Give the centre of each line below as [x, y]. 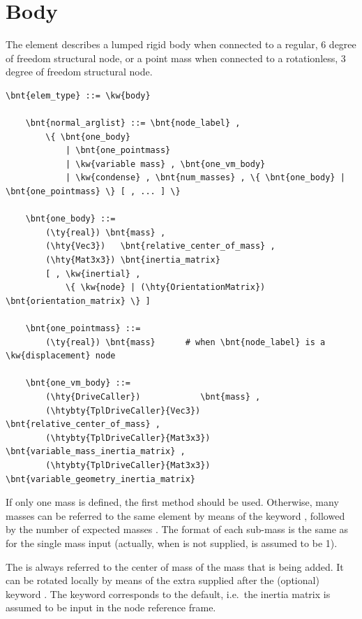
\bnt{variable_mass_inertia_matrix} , [96, 452]
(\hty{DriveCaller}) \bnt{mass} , [153, 396]
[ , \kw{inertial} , [93, 274]
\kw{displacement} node [61, 356]
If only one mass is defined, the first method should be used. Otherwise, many [172, 502]
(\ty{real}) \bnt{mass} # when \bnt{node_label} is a [186, 342]
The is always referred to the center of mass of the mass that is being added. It [175, 566]
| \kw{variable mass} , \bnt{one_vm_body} [165, 164]
